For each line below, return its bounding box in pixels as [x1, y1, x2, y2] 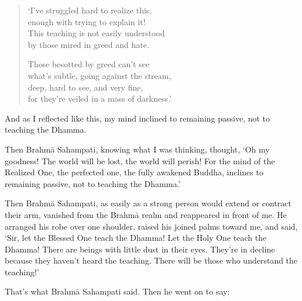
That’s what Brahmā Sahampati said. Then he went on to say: [5, 285, 230, 297]
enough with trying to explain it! [28, 15, 146, 27]
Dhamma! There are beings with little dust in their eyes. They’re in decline [5, 243, 275, 255]
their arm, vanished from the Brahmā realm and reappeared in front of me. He [5, 208, 287, 220]
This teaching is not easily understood [28, 27, 165, 39]
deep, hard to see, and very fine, [28, 81, 143, 93]
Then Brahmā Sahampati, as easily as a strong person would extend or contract [5, 197, 292, 209]
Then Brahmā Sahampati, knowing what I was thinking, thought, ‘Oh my [5, 143, 270, 155]
